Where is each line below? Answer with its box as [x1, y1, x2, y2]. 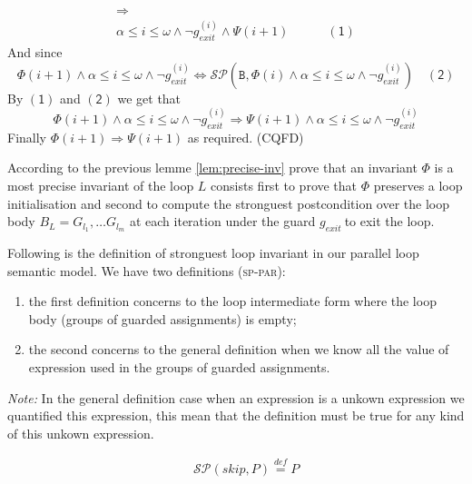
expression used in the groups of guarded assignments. [28, 357, 330, 376]
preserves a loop [373, 175, 463, 194]
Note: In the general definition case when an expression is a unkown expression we [7, 388, 465, 407]
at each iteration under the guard [129, 212, 316, 231]
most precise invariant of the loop [7, 175, 194, 194]
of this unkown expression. [7, 423, 154, 442]
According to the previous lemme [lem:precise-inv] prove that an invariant [7, 158, 418, 177]
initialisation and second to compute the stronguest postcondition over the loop [7, 193, 449, 212]
